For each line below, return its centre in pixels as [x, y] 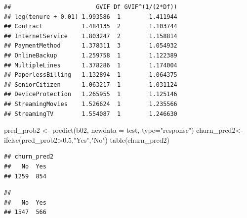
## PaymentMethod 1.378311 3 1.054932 [91, 46]
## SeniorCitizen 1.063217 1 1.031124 [91, 84]
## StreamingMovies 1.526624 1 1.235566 [91, 104]
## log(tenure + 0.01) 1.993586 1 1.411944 [91, 17]
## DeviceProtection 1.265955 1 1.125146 [91, 94]
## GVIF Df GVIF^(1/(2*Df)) [91, 7]
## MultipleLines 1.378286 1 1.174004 [91, 65]
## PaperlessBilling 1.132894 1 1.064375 [91, 75]
